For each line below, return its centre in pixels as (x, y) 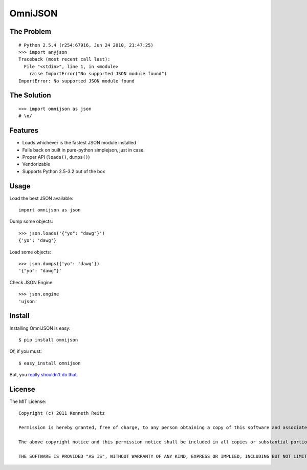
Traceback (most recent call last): (64, 59)
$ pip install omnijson (48, 340)
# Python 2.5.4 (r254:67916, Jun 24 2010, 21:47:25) (86, 45)
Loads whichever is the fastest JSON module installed (79, 143)
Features (24, 131)
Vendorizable (36, 164)
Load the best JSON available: (41, 198)
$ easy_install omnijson (50, 363)
